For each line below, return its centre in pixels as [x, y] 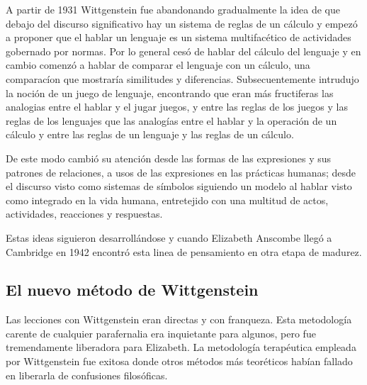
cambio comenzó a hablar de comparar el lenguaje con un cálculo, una [158, 65]
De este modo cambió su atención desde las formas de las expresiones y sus [169, 158]
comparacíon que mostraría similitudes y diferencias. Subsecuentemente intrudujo [182, 78]
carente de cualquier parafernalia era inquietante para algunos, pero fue [161, 333]
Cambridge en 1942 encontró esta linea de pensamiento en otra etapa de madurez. [184, 251]
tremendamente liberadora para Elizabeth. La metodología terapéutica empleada [181, 347]
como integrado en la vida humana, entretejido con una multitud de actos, [167, 200]
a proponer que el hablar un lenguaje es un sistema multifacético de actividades [179, 37]
